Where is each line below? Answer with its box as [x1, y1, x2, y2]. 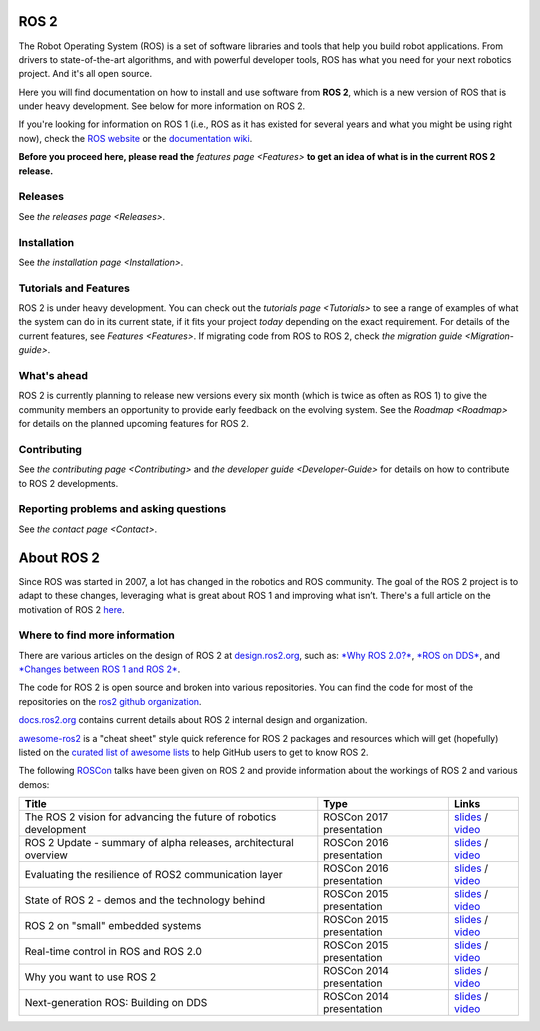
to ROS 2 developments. [18, 477, 119, 489]
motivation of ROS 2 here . [18, 603, 125, 615]
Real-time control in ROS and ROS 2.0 [24, 945, 202, 959]
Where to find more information [18, 628, 175, 642]
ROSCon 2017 [323, 810, 389, 824]
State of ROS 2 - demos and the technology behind [24, 893, 266, 907]
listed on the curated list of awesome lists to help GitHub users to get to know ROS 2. [18, 746, 369, 758]
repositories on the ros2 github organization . [18, 695, 202, 707]
